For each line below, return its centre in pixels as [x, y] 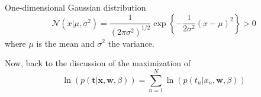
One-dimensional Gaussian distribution [75, 7]
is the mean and [65, 43]
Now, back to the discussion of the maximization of [98, 63]
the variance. [131, 43]
